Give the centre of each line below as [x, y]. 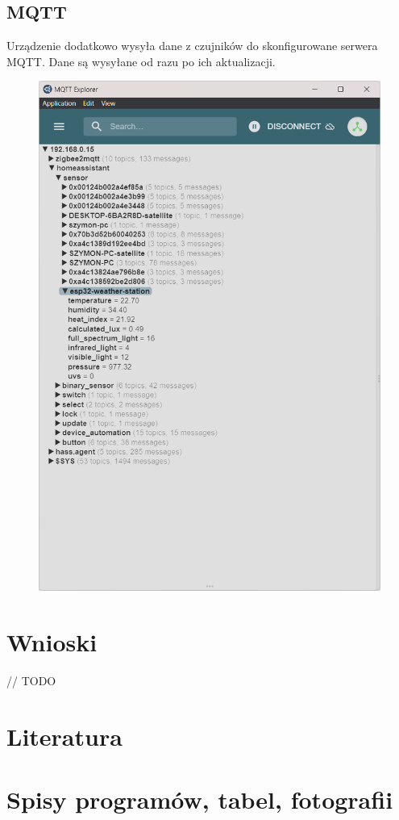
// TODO [31, 681]
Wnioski [52, 642]
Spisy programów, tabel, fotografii [200, 799]
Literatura [64, 736]
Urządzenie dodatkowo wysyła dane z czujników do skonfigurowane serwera [192, 46]
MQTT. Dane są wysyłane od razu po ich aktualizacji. [141, 61]
